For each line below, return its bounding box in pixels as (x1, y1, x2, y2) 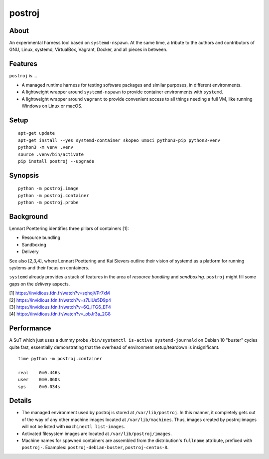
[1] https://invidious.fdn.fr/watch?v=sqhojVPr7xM (9, 290, 110, 296)
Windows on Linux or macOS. (21, 103, 83, 109)
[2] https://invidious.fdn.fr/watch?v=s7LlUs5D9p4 (9, 297, 112, 303)
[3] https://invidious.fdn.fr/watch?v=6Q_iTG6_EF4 (9, 304, 112, 310)
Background (9, 212, 48, 221)
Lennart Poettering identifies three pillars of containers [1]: (9, 225, 129, 231)
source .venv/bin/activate (18, 151, 84, 157)
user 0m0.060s (18, 377, 60, 383)
